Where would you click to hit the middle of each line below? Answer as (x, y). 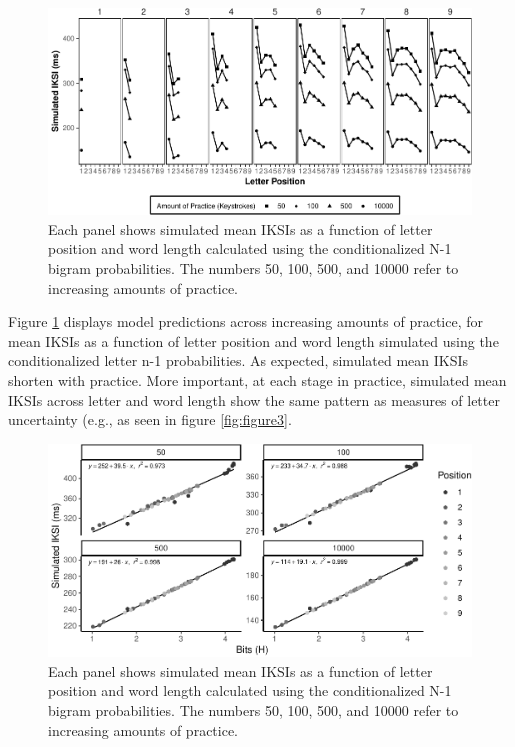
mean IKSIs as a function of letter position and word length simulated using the (253, 340)
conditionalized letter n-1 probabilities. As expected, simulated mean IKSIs (238, 360)
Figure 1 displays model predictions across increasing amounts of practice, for (246, 321)
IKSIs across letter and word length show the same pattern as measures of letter (254, 399)
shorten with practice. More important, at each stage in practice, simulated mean (257, 379)
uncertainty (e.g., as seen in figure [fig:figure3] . (150, 419)
